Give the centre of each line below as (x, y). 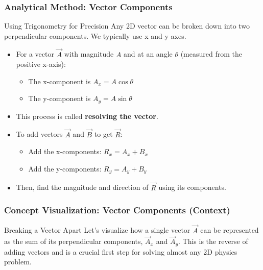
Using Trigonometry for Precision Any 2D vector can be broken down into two (127, 26)
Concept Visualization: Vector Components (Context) (117, 210)
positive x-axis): (41, 64)
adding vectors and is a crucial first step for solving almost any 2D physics (121, 251)
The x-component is (59, 81)
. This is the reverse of (213, 241)
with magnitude (89, 54)
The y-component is (59, 98)
